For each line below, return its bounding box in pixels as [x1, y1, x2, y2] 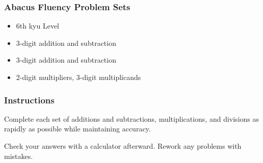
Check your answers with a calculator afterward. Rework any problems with [4, 141, 242, 151]
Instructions [4, 93, 55, 106]
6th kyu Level [16, 20, 59, 31]
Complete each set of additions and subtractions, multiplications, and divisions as [4, 113, 259, 124]
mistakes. [4, 150, 33, 161]
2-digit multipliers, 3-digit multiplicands [16, 72, 141, 82]
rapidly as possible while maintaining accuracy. [4, 123, 151, 134]
